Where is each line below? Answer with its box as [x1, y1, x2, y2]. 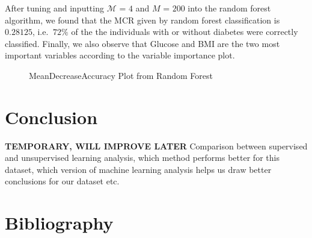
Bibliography [5, 210, 114, 235]
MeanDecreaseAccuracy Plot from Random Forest [29, 69, 213, 81]
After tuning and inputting [5, 2, 104, 14]
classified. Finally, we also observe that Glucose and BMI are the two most [5, 37, 280, 49]
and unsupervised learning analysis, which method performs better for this [5, 151, 280, 164]
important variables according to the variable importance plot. [5, 49, 235, 61]
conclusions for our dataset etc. [5, 175, 120, 187]
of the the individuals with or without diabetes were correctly [71, 25, 298, 38]
